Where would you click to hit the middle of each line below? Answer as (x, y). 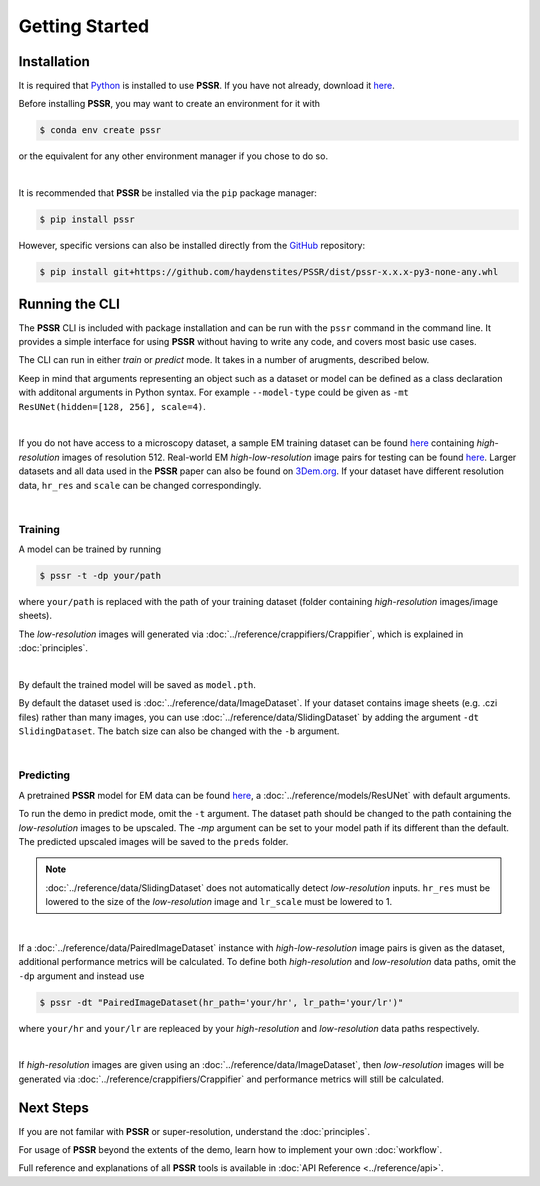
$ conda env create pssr (100, 130)
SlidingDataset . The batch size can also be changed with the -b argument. (179, 731)
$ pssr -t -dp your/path (100, 576)
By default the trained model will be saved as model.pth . (137, 685)
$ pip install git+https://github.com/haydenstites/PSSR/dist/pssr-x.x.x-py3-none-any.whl (269, 272)
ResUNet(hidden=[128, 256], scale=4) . (112, 406)
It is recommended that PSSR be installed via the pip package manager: (167, 193)
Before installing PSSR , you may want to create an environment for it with (169, 104)
